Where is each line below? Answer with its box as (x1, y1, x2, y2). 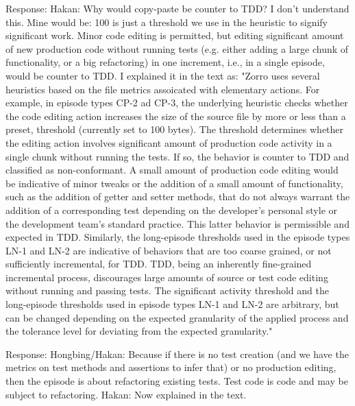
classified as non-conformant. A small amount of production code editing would (5, 163, 339, 177)
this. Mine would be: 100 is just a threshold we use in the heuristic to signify (5, 14, 328, 29)
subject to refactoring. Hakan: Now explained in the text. (5, 387, 247, 401)
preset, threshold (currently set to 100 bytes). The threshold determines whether (5, 122, 344, 136)
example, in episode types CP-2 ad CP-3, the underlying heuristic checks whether (5, 95, 348, 110)
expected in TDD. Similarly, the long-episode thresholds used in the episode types (5, 230, 350, 244)
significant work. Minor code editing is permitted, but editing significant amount (5, 28, 344, 43)
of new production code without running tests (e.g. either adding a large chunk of (5, 41, 349, 56)
